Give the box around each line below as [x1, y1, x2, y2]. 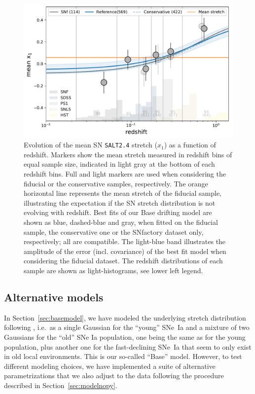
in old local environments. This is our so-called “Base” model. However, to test [4, 351, 242, 361]
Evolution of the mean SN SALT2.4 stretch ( [24, 140, 157, 150]
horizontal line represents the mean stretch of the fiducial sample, [24, 188, 222, 198]
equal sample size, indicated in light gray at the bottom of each [24, 159, 215, 169]
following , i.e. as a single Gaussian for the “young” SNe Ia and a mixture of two [4, 322, 250, 332]
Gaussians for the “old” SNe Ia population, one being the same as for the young [4, 331, 246, 342]
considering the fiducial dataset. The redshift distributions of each [24, 255, 223, 266]
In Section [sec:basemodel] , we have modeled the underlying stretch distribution [4, 312, 246, 322]
